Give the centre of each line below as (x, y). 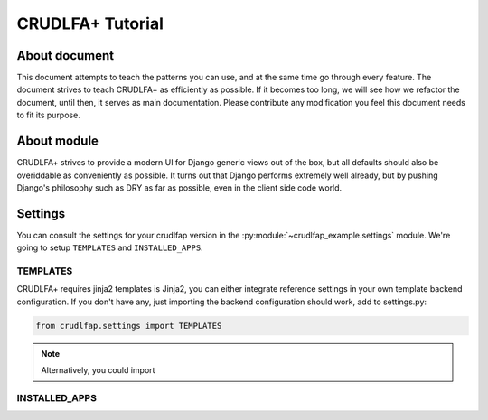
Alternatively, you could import (98, 370)
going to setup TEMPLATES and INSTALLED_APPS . (110, 247)
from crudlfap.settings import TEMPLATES (129, 326)
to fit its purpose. (48, 115)
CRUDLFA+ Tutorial (90, 23)
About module (58, 141)
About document (66, 56)
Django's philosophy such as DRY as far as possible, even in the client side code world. (179, 187)
